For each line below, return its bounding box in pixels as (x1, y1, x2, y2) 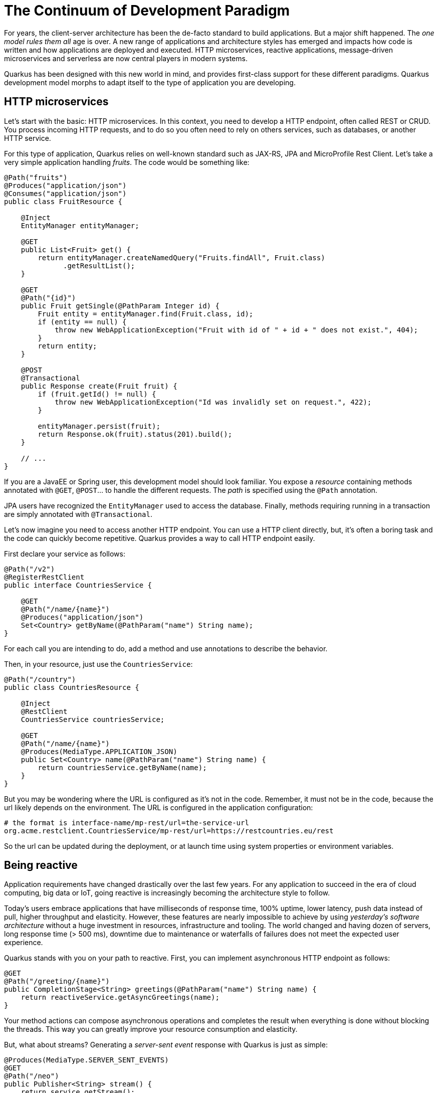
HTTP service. (4, 133, 51, 142)
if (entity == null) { (38, 317, 127, 326)
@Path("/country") (4, 675, 76, 683)
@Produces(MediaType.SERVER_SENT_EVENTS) (4, 1056, 169, 1064)
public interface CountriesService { (4, 581, 152, 589)
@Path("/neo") (4, 1072, 59, 1080)
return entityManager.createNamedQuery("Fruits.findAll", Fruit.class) (38, 253, 325, 262)
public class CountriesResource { (4, 683, 139, 691)
